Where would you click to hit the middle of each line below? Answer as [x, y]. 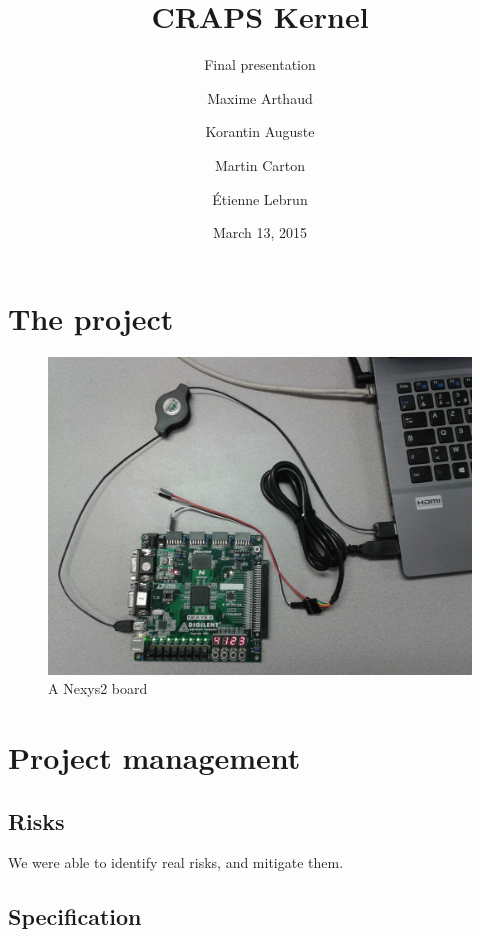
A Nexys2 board [98, 688]
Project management [154, 757]
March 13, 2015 [260, 232]
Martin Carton [260, 164]
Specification [75, 916]
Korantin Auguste [260, 131]
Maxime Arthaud [260, 97]
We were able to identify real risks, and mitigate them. [176, 862]
